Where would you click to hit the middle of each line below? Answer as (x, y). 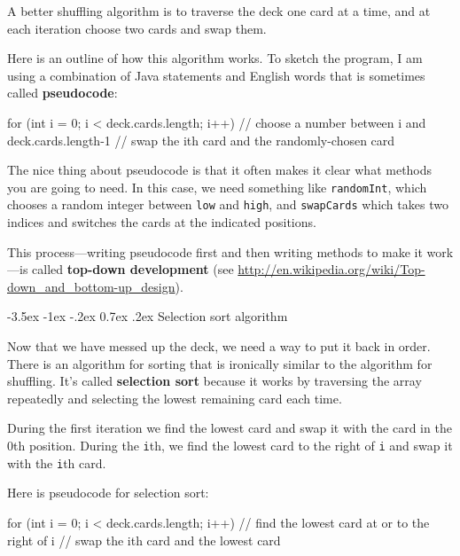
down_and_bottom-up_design (91, 286)
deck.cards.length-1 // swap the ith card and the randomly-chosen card (201, 140)
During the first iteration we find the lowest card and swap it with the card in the (230, 428)
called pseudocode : (62, 93)
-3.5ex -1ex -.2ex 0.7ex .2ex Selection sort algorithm (148, 316)
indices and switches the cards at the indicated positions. (162, 222)
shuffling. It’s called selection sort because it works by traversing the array (214, 381)
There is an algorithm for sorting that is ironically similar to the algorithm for (220, 363)
